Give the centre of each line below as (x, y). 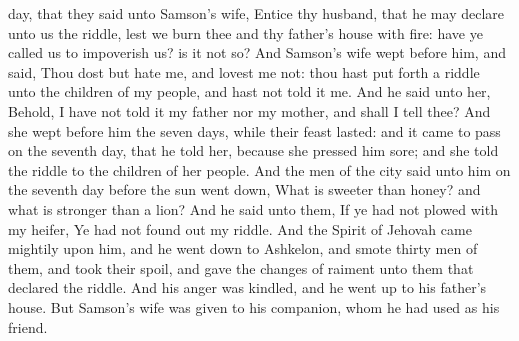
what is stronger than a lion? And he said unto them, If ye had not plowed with (253, 208)
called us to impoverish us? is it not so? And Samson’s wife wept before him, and (257, 52)
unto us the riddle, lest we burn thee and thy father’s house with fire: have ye (245, 32)
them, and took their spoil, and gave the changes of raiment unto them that (241, 267)
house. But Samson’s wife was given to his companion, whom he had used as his (254, 306)
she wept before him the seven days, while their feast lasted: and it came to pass (254, 130)
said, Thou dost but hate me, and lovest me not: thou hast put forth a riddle (244, 71)
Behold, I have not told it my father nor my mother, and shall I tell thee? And (249, 110)
